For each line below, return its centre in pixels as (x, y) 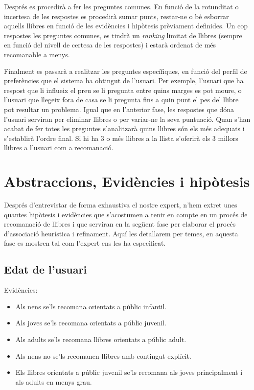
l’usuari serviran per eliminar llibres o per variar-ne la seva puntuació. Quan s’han (127, 119)
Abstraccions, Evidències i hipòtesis (127, 181)
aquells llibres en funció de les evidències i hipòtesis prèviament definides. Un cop (126, 26)
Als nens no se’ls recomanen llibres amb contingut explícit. (103, 356)
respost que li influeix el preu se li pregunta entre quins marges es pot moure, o (123, 90)
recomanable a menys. (37, 54)
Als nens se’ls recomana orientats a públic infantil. (91, 306)
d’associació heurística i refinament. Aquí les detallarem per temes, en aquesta (121, 233)
